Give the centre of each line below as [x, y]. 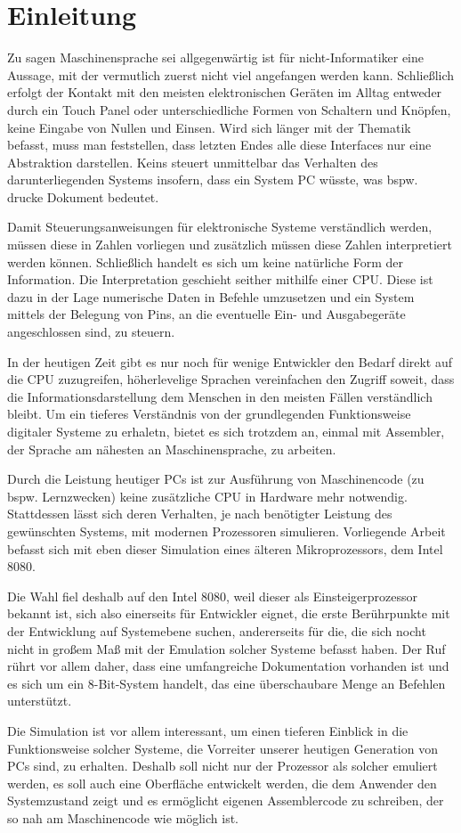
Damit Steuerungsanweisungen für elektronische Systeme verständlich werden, [220, 227]
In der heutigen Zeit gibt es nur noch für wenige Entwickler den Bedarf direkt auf [230, 361]
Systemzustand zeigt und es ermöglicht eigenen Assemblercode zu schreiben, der [226, 800]
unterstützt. [40, 701]
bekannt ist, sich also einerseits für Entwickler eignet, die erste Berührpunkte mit [229, 613]
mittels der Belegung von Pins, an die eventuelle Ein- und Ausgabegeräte [206, 314]
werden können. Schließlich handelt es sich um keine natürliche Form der [206, 261]
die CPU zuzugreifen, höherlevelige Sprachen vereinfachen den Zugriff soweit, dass [231, 379]
